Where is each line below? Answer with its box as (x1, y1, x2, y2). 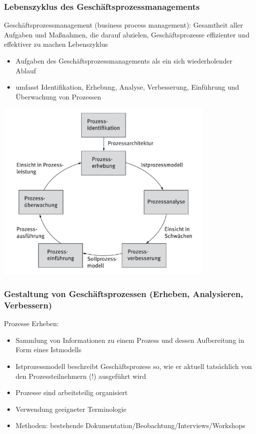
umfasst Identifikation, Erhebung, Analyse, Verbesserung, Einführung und (15, 82, 239, 92)
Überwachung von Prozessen (15, 91, 101, 101)
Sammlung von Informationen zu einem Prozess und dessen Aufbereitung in (15, 334, 244, 345)
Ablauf (15, 65, 36, 75)
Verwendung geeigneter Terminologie (15, 403, 127, 414)
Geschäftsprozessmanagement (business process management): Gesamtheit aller (4, 20, 243, 30)
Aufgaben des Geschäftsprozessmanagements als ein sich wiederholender (15, 56, 233, 66)
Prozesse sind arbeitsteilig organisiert (15, 387, 128, 398)
